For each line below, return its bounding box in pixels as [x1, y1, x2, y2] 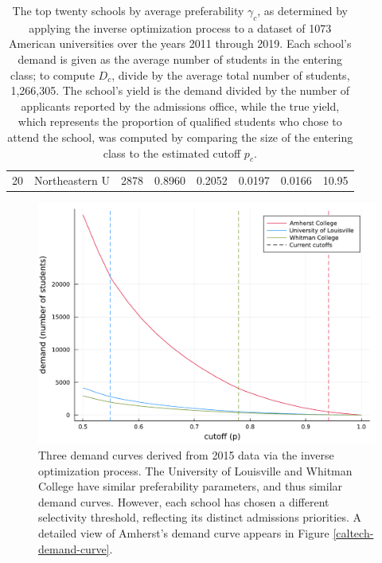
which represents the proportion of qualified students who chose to [18, 113, 342, 130]
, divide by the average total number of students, [111, 66, 350, 83]
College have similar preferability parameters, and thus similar [38, 478, 343, 495]
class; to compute [10, 66, 95, 83]
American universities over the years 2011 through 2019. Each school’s [9, 35, 352, 52]
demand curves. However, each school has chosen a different [38, 493, 329, 510]
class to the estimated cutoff [103, 144, 241, 161]
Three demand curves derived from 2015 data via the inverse [38, 446, 334, 463]
